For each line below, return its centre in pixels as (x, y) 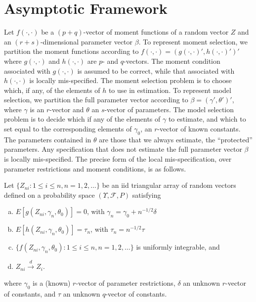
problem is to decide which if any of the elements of (82, 119)
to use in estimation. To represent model (170, 90)
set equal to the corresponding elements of (68, 129)
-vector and (67, 109)
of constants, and (30, 293)
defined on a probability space (49, 194)
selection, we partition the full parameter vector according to (96, 100)
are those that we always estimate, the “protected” (176, 139)
